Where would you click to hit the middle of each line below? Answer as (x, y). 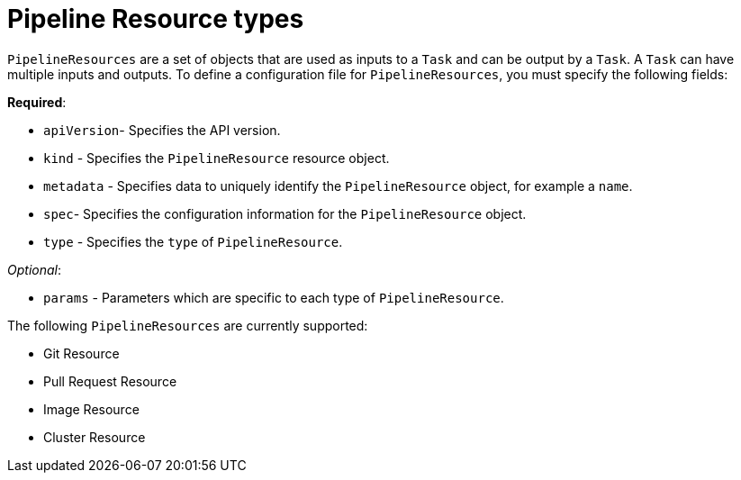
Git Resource (81, 353)
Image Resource (91, 409)
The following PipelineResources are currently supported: (188, 325)
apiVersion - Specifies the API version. (162, 130)
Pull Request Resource (110, 381)
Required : (37, 102)
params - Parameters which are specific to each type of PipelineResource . (274, 297)
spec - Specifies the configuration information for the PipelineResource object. (285, 213)
